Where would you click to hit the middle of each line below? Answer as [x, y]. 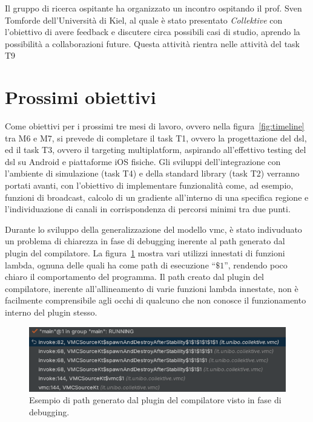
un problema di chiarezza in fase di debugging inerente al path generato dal [145, 241]
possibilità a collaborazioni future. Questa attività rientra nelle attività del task [153, 43]
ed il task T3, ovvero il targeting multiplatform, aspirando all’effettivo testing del [156, 150]
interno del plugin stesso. [51, 312]
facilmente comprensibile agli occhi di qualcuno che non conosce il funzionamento [156, 300]
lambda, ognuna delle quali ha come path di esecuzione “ [110, 265]
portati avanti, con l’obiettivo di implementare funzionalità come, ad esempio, [149, 185]
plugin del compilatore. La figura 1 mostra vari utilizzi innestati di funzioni [145, 253]
